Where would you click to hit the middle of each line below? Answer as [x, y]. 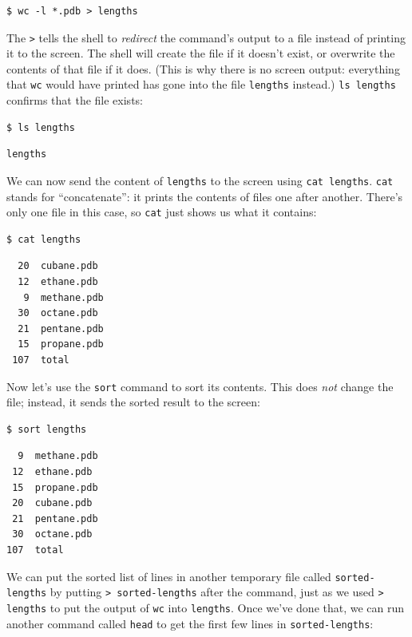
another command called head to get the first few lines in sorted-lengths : [190, 623]
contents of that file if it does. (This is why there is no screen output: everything [203, 68]
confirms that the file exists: [75, 100]
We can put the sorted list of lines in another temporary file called [169, 576]
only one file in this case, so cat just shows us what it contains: [162, 212]
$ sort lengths [47, 429]
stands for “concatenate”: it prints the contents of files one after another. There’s [205, 196]
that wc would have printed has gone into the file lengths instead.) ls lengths [201, 84]
